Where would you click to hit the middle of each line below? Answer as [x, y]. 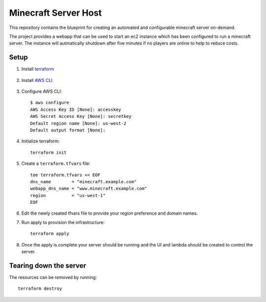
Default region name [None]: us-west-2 [78, 123]
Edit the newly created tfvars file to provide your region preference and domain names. [110, 213]
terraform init [49, 152]
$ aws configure [50, 103]
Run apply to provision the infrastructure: [63, 222]
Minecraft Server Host [55, 13]
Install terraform [38, 69]
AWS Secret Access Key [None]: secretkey [81, 116]
